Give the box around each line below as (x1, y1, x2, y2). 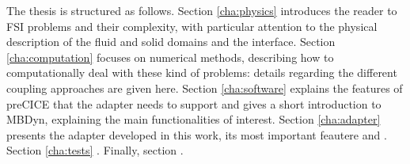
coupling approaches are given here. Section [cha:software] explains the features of (6, 79, 403, 96)
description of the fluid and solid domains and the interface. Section (6, 33, 336, 50)
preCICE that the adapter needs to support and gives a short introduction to (6, 95, 382, 112)
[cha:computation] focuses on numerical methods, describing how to (6, 48, 334, 65)
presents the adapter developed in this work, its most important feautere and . (6, 126, 387, 143)
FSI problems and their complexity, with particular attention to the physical (6, 17, 378, 34)
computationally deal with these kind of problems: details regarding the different (6, 64, 397, 81)
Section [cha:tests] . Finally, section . (6, 142, 184, 158)
